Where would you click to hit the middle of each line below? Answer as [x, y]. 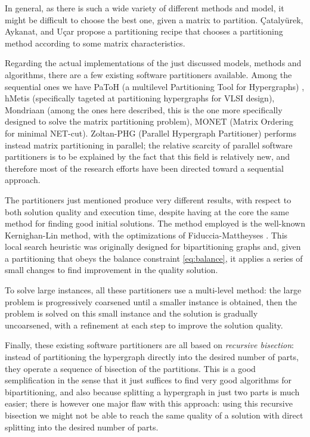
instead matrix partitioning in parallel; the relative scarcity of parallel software [149, 145]
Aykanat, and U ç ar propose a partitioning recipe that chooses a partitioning [144, 31]
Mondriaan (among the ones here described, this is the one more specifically [144, 109]
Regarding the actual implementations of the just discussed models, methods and [153, 63]
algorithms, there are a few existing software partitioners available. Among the [148, 74]
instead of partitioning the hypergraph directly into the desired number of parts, [152, 357]
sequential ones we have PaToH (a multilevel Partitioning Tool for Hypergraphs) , [155, 86]
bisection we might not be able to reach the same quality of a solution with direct [154, 415]
